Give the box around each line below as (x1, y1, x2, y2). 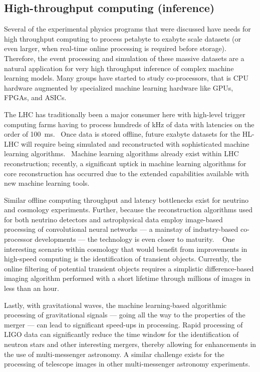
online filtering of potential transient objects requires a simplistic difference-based (4, 263, 254, 273)
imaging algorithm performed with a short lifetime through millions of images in (4, 273, 251, 283)
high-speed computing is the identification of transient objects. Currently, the (4, 253, 241, 264)
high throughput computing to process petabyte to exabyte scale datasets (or (4, 33, 241, 44)
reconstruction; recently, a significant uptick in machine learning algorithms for (4, 158, 246, 168)
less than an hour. (4, 283, 59, 293)
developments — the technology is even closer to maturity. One (35, 234, 235, 244)
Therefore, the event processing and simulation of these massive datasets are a (4, 53, 244, 63)
